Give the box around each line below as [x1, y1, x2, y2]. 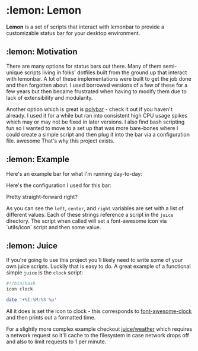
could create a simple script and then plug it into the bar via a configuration [6, 131, 190, 138]
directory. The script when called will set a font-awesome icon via [6, 217, 167, 224]
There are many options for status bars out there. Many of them [6, 62, 162, 69]
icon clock [6, 286, 33, 292]
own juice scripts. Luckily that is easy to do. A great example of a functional [6, 263, 191, 270]
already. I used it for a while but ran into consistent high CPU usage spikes [6, 112, 188, 119]
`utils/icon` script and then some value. [6, 223, 101, 230]
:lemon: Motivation [6, 47, 78, 57]
